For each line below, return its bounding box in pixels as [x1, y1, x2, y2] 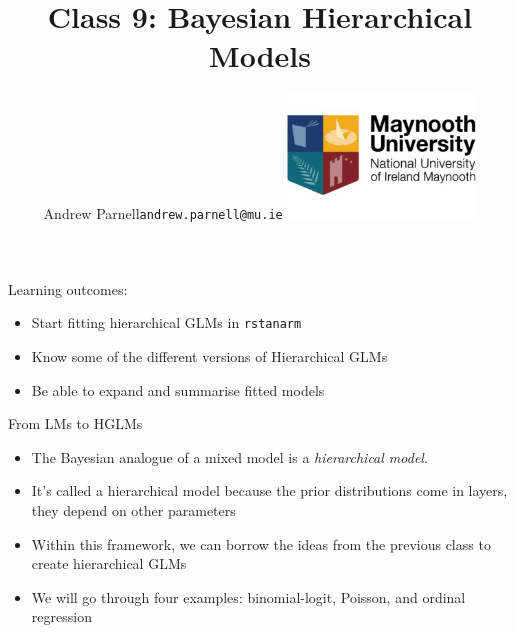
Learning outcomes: [8, 278, 128, 299]
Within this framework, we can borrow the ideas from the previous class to [31, 533, 491, 554]
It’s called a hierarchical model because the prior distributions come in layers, [31, 480, 508, 501]
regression [31, 606, 92, 627]
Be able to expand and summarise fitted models [31, 379, 325, 400]
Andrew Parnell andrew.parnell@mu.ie [43, 203, 283, 224]
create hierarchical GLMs [31, 553, 187, 574]
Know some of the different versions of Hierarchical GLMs [31, 345, 388, 366]
